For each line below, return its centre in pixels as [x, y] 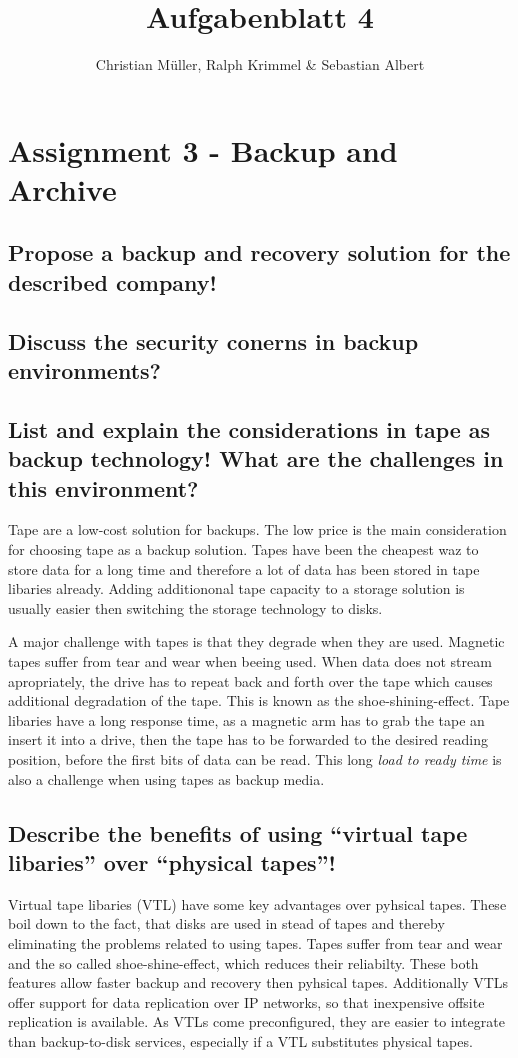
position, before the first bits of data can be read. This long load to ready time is [255, 758]
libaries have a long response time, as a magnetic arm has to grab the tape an [246, 719]
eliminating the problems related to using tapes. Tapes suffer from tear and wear [255, 942]
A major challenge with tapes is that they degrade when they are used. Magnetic [256, 641]
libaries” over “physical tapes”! [172, 861]
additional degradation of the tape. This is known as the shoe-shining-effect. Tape [259, 700]
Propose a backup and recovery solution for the [259, 252]
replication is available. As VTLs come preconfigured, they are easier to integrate [256, 1021]
